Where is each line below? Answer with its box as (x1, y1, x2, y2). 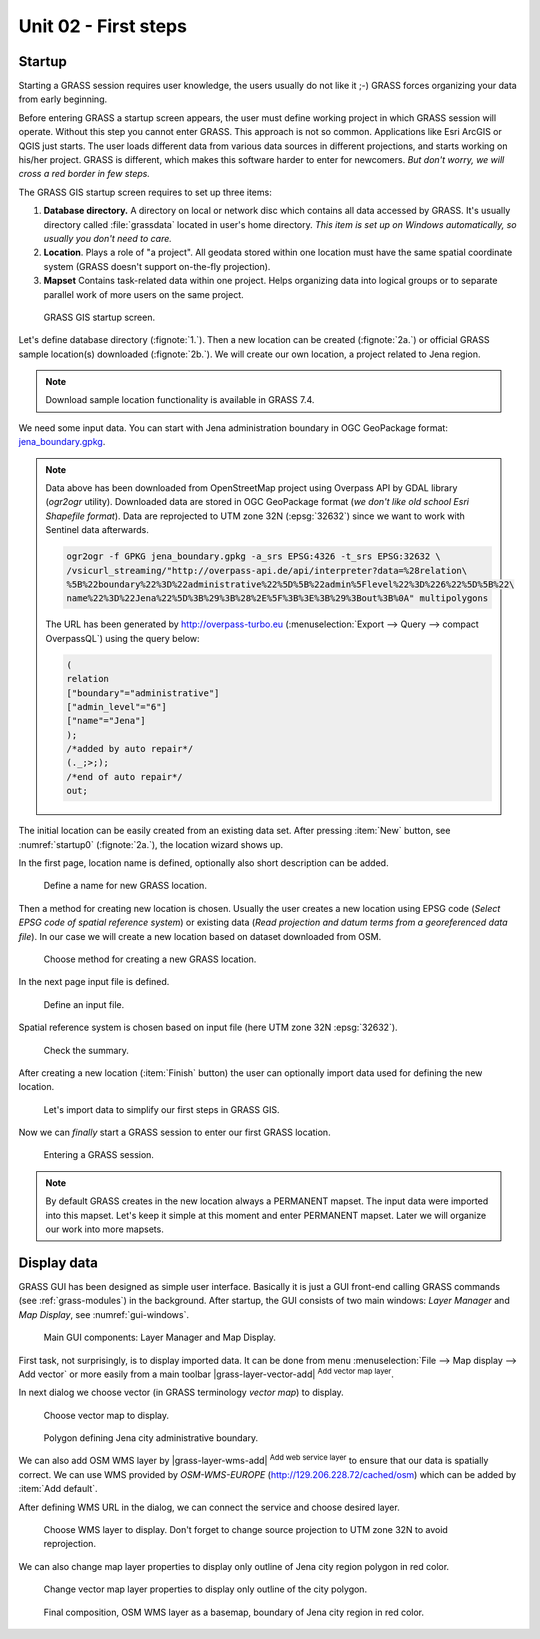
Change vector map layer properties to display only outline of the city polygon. (43, 1583, 368, 1595)
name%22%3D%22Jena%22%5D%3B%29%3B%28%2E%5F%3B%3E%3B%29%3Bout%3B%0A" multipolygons (66, 593, 489, 604)
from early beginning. (18, 93, 108, 105)
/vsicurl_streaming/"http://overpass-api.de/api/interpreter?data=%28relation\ (66, 565, 468, 576)
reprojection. (43, 1538, 97, 1550)
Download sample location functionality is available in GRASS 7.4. (45, 394, 315, 406)
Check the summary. (43, 1044, 130, 1056)
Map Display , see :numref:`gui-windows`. (18, 1308, 190, 1320)
